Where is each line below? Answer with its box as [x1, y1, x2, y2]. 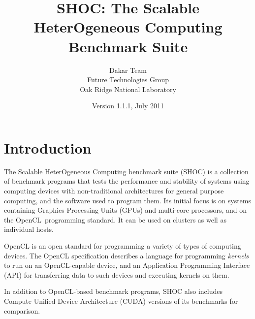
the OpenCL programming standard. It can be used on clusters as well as [4, 214, 226, 224]
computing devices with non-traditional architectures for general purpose [4, 186, 224, 195]
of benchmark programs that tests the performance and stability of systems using [4, 176, 250, 186]
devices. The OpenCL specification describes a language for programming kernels [4, 250, 249, 260]
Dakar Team [109, 64, 147, 75]
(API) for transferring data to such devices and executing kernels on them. [4, 269, 229, 280]
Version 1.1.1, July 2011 [92, 100, 164, 111]
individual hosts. [4, 224, 54, 234]
